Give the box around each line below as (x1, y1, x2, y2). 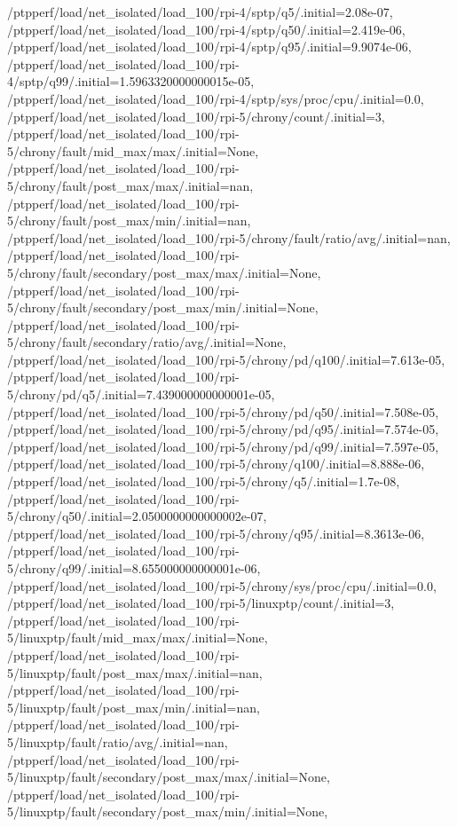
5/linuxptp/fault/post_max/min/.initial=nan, (7, 697, 260, 716)
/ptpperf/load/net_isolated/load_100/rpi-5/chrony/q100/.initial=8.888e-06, (7, 454, 425, 473)
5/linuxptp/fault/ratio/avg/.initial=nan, (7, 732, 228, 751)
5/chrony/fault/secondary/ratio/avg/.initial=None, (7, 333, 287, 351)
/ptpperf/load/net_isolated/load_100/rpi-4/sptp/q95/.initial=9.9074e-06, (7, 37, 412, 56)
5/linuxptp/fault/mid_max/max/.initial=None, (7, 628, 268, 647)
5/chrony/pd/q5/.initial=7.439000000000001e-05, (7, 385, 275, 404)
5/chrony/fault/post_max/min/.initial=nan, (7, 211, 251, 230)
